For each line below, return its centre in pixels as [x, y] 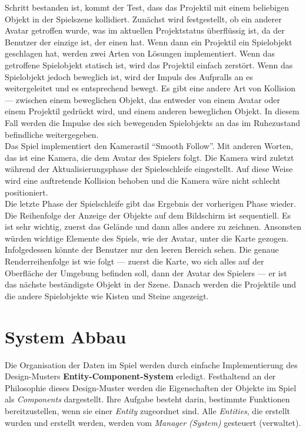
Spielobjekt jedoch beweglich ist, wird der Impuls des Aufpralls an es [129, 76]
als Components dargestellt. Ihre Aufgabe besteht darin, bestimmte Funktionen [147, 399]
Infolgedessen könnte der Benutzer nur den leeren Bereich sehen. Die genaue [142, 249]
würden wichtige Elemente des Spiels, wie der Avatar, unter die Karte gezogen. [147, 238]
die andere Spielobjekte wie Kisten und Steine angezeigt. [107, 295]
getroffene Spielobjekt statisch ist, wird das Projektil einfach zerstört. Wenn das [149, 65]
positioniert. [26, 192]
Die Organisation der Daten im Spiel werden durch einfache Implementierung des [151, 364]
